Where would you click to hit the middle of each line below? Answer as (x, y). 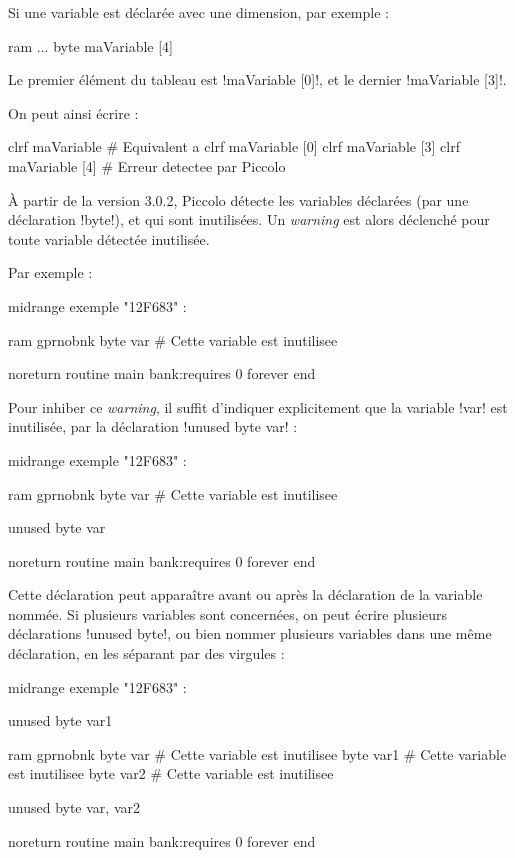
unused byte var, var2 (74, 807)
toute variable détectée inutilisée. (109, 238)
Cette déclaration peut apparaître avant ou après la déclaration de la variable (245, 594)
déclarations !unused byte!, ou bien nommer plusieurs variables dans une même (250, 633)
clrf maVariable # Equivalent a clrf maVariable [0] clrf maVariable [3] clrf (234, 146)
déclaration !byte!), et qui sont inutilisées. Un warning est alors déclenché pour (249, 219)
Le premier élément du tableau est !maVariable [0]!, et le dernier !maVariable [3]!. (257, 79)
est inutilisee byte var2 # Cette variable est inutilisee (171, 773)
